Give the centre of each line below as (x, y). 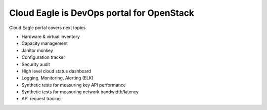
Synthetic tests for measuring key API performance (74, 85)
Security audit (36, 64)
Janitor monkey (37, 50)
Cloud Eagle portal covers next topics (47, 28)
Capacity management (44, 43)
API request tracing (41, 99)
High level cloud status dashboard (56, 71)
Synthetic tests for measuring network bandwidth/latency (80, 92)
